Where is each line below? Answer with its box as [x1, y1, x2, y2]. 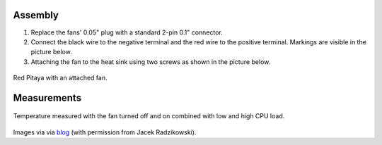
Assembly [13, 9, 59, 21]
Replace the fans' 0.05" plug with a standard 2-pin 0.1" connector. [30, 28, 223, 37]
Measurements [13, 92, 81, 103]
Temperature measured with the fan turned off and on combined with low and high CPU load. [13, 112, 285, 120]
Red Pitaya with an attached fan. [13, 74, 108, 82]
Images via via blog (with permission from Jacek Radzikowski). [13, 127, 197, 137]
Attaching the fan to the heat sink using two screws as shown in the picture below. [30, 57, 271, 66]
